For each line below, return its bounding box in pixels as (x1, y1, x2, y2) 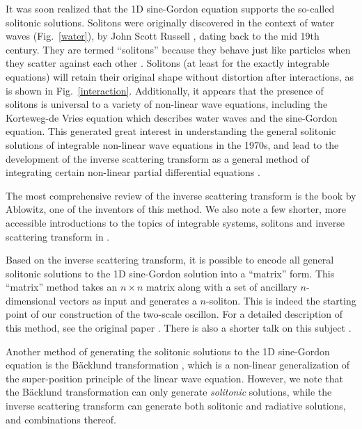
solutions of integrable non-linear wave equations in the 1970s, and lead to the (6, 137, 339, 152)
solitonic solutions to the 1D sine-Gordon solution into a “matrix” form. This (6, 266, 335, 280)
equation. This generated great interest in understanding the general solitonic (6, 124, 336, 138)
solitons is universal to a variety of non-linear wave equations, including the (6, 97, 328, 111)
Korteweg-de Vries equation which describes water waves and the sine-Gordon (6, 110, 338, 124)
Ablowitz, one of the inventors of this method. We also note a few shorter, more (6, 202, 346, 216)
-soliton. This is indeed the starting (206, 293, 356, 307)
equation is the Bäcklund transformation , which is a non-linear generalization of (6, 357, 350, 372)
